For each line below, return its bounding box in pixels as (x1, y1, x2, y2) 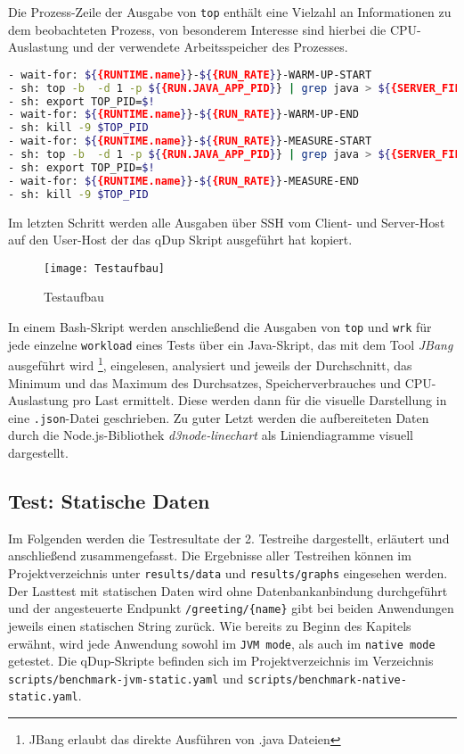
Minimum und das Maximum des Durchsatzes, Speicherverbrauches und (8, 373, 401, 392)
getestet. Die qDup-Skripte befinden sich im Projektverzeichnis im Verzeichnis (8, 651, 434, 670)
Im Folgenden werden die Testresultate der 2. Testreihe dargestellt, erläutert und (8, 528, 450, 547)
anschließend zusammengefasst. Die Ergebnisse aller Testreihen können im (8, 546, 411, 565)
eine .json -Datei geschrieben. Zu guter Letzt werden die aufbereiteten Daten (8, 408, 429, 427)
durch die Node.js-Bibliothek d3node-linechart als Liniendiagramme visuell (8, 426, 414, 444)
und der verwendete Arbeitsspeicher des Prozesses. (72, 37, 348, 56)
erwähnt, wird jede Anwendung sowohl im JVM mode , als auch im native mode (8, 634, 436, 652)
